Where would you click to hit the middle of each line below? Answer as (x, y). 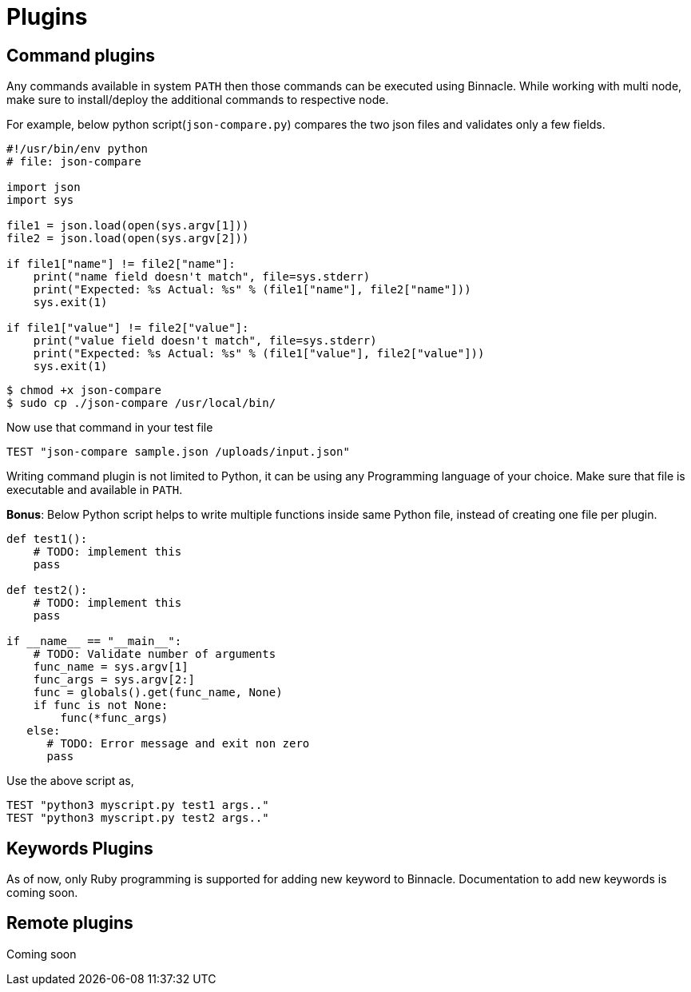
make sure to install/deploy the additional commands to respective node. (198, 100)
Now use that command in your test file (110, 428)
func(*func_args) (114, 718)
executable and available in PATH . (95, 490)
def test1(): (47, 539)
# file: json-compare (74, 162)
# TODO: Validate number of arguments (155, 654)
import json (44, 187)
